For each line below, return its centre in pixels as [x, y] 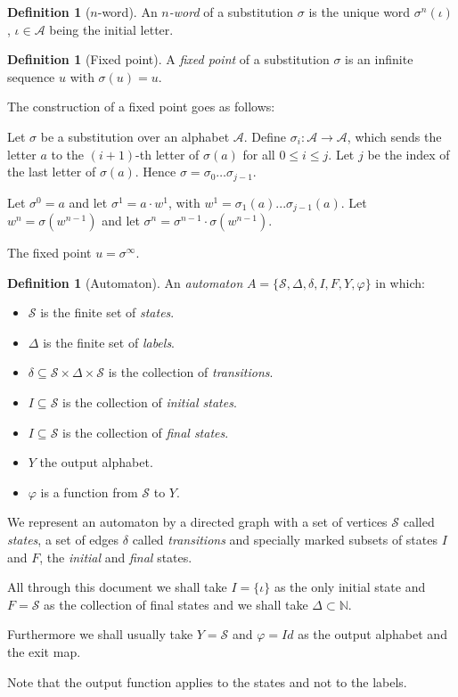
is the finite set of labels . [109, 342]
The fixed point [49, 253]
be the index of [409, 154]
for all [259, 154]
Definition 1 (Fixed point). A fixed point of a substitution [168, 59]
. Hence [155, 172]
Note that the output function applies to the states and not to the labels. [207, 681]
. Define [265, 136]
